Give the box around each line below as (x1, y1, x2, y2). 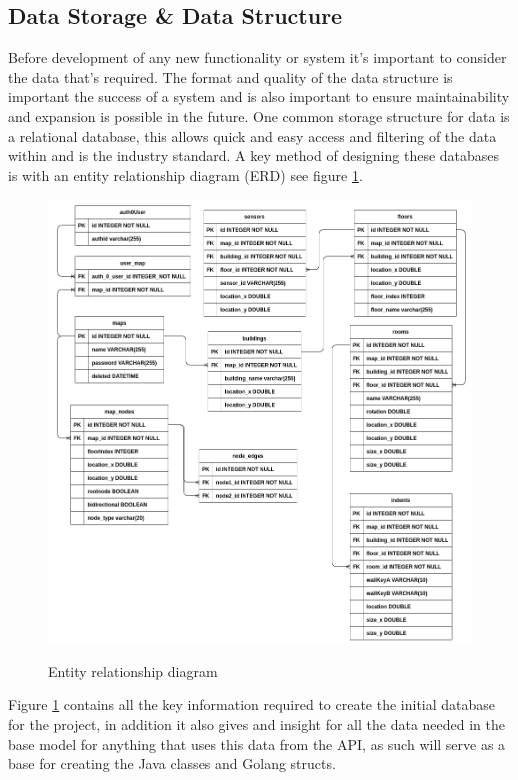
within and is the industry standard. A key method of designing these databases (8, 145, 500, 166)
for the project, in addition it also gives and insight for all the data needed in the (8, 714, 505, 735)
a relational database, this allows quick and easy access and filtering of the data (8, 125, 497, 146)
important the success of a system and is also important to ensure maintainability (8, 86, 510, 107)
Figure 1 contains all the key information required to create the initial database (8, 694, 496, 715)
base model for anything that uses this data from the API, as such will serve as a (8, 733, 506, 754)
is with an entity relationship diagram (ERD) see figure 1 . (8, 164, 363, 185)
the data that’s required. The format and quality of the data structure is (8, 66, 453, 87)
